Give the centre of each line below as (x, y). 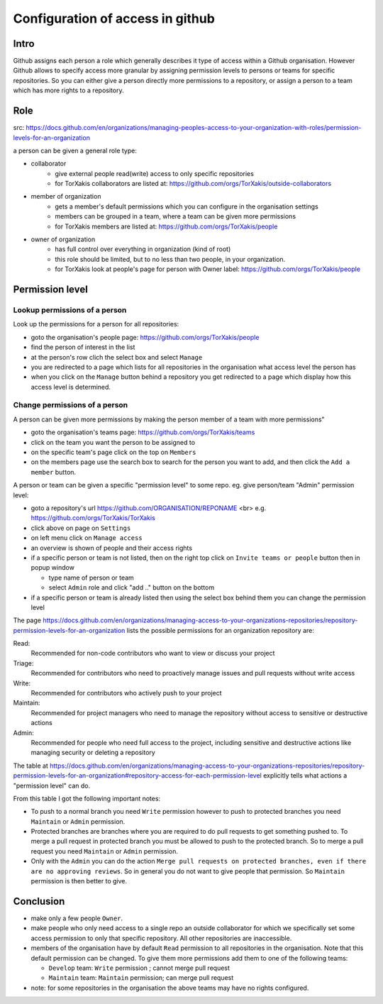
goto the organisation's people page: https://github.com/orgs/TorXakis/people (145, 337)
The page (27, 620)
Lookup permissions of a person (70, 310)
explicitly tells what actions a (305, 776)
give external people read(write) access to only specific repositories (155, 173)
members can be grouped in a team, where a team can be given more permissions (176, 216)
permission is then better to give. (79, 881)
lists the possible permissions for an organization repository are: (221, 630)
